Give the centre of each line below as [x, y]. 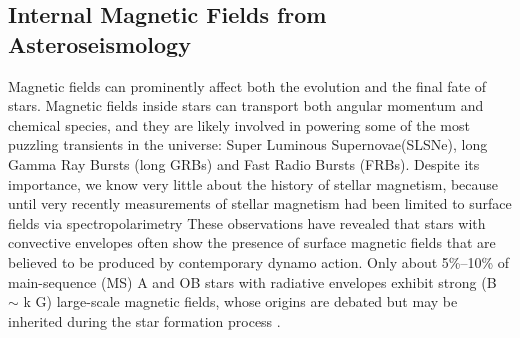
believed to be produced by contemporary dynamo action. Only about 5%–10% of [259, 261]
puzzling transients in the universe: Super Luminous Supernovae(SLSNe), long [248, 144]
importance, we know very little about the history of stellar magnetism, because [253, 183]
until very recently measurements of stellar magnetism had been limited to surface [260, 203]
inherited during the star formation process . [144, 320]
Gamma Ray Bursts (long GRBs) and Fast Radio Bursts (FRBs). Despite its [244, 163]
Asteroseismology [99, 43]
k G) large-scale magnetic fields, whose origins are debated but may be [240, 301]
